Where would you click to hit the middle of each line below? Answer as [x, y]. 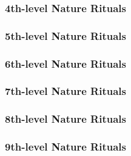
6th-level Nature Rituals [65, 63]
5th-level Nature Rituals [65, 35]
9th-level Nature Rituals [65, 147]
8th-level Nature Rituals [65, 119]
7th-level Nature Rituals [65, 91]
